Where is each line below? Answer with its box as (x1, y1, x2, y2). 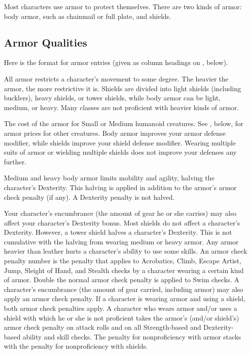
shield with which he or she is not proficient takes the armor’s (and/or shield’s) (4, 312, 239, 322)
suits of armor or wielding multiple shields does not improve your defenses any (4, 147, 237, 157)
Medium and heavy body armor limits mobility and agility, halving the (4, 173, 215, 183)
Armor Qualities (4, 34, 87, 49)
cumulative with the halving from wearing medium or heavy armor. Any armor (4, 236, 239, 246)
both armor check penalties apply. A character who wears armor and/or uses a (4, 303, 237, 313)
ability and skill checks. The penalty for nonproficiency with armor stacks (22, 331, 241, 341)
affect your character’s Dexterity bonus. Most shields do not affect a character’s (4, 217, 240, 227)
